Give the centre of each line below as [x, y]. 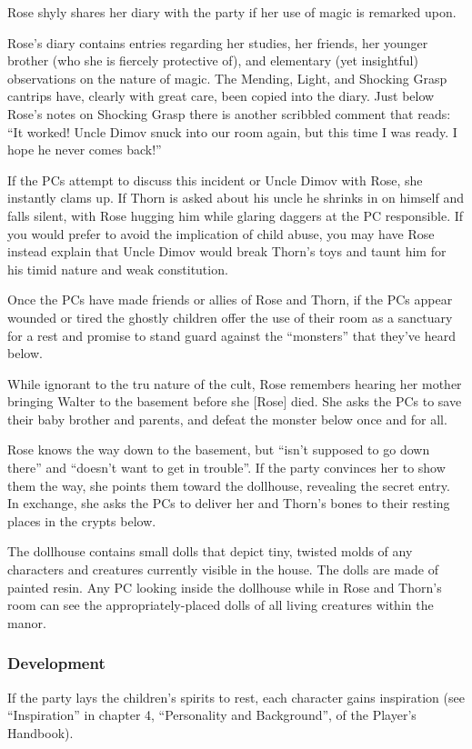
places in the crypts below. [82, 520]
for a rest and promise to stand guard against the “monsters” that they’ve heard [232, 335]
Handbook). [40, 732]
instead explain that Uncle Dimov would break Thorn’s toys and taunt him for [227, 251]
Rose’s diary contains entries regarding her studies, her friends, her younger [218, 42]
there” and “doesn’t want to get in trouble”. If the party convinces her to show [226, 468]
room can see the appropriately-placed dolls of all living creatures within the [221, 605]
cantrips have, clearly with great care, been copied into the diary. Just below [221, 96]
